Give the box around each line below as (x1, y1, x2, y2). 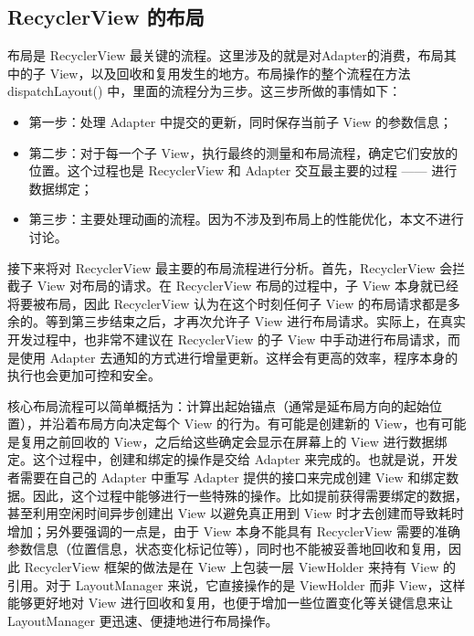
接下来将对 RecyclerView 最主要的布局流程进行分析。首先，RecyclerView (7, 258, 436, 277)
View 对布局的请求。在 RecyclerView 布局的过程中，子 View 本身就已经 (37, 276, 459, 295)
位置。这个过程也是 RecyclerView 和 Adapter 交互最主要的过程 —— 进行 (28, 161, 458, 180)
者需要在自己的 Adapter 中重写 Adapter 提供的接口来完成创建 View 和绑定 (7, 468, 447, 487)
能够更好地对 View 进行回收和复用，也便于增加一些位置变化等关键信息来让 (7, 593, 454, 612)
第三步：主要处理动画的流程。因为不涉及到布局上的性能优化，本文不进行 (28, 209, 464, 228)
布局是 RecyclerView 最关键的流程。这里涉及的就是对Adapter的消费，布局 (7, 46, 444, 65)
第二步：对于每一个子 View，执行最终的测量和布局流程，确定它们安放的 (28, 143, 458, 162)
